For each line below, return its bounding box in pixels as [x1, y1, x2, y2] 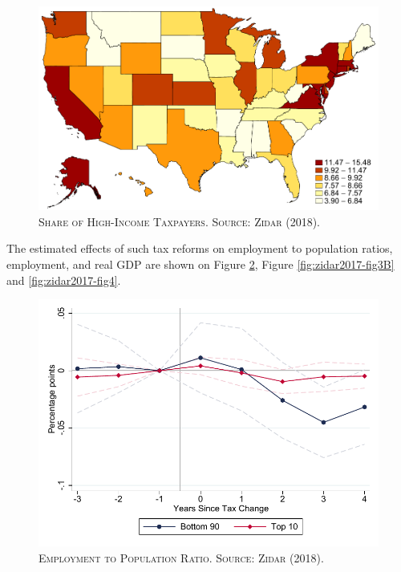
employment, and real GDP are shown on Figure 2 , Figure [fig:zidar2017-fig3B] [6, 255, 395, 272]
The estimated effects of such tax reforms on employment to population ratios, [6, 240, 393, 257]
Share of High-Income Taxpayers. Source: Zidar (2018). [38, 213, 321, 229]
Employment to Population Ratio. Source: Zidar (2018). [38, 550, 324, 566]
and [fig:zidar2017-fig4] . [6, 271, 121, 288]
